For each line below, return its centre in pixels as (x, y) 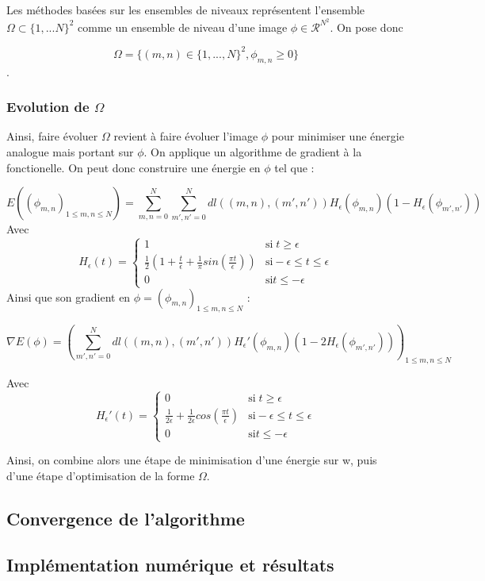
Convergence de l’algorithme (126, 518)
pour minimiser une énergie (338, 136)
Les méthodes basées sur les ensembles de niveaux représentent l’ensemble (186, 10)
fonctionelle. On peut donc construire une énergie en (134, 167)
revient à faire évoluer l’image (186, 136)
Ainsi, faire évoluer (52, 136)
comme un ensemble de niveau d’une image (183, 27)
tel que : (294, 167)
